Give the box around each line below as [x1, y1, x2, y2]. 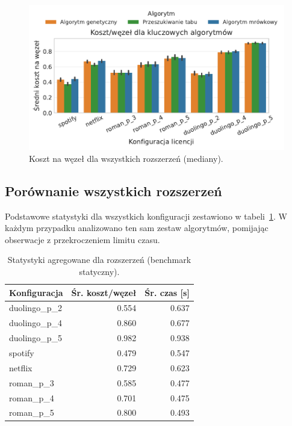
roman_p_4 [9, 391, 54, 404]
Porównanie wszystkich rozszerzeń [5, 181, 222, 200]
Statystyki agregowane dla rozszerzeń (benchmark [7, 253, 191, 266]
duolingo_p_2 [9, 301, 62, 314]
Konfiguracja [9, 286, 63, 298]
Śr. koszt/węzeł [71, 286, 137, 298]
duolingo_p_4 [9, 316, 62, 329]
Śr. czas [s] [144, 286, 190, 298]
